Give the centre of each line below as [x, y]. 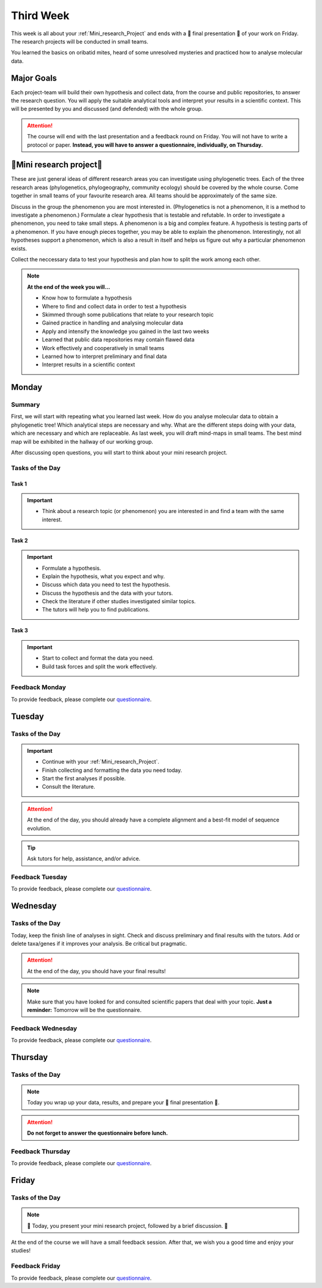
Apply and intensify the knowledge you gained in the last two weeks [126, 331]
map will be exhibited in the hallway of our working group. [82, 441]
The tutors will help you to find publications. [96, 610]
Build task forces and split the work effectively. [100, 666]
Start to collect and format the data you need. [98, 658]
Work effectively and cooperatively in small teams [103, 348]
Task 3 [19, 631]
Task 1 [19, 484]
